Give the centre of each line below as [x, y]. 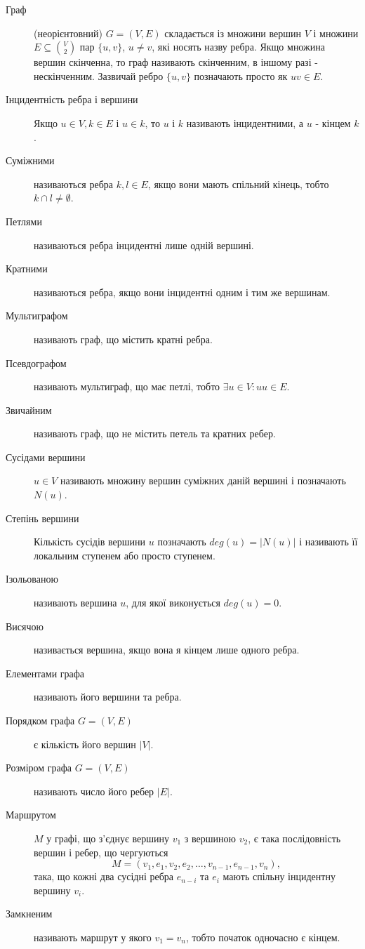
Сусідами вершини [46, 457]
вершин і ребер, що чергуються [101, 852]
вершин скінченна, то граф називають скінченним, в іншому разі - [176, 62]
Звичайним [29, 410]
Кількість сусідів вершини [90, 542]
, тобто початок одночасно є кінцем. [263, 937]
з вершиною [210, 838]
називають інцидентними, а [245, 122]
